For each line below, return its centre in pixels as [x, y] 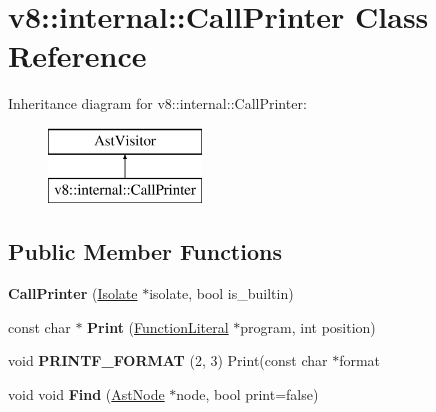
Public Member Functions [145, 251]
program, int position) [308, 326]
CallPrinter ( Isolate [73, 293]
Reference [77, 55]
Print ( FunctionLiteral [158, 326]
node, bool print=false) [247, 394]
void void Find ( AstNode [86, 394]
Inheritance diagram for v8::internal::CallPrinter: [157, 103]
